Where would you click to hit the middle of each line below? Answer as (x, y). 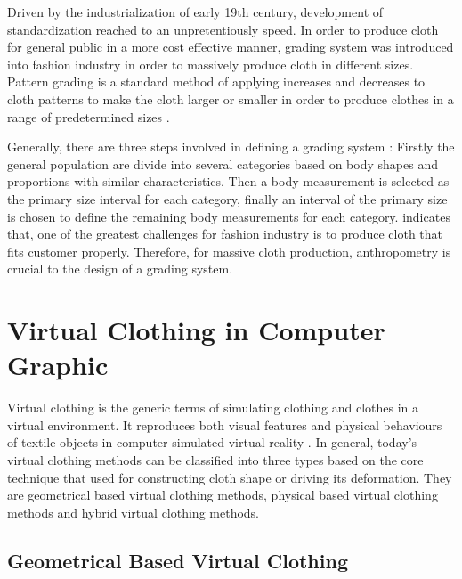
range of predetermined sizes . (89, 116)
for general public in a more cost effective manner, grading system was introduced (231, 47)
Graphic (58, 365)
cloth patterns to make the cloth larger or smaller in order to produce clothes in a (231, 98)
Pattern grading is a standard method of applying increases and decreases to (216, 82)
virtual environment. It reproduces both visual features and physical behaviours (225, 424)
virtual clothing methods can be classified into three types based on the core (215, 460)
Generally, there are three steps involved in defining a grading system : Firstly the (231, 147)
